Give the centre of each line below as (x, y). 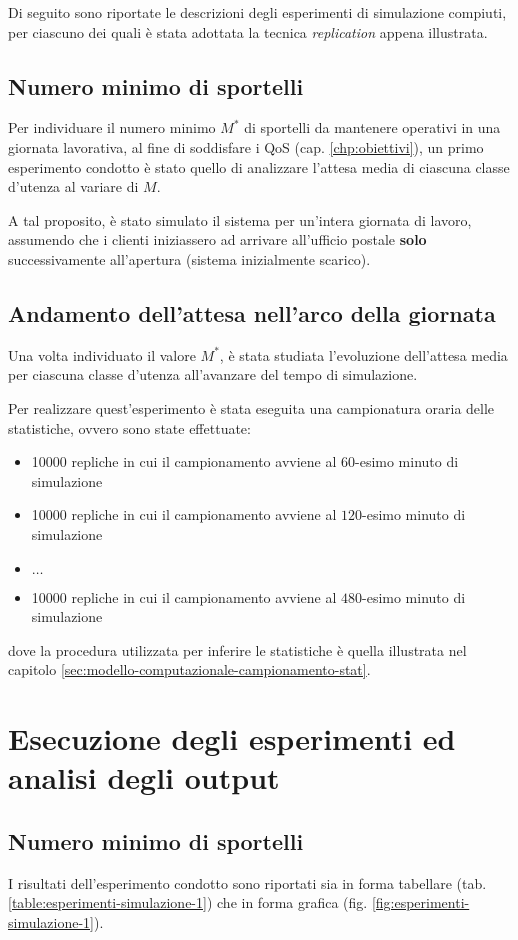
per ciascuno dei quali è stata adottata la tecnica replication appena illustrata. (248, 31)
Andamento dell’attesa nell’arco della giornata (252, 312)
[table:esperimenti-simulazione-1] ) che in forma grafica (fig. (188, 902)
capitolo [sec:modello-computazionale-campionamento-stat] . (189, 669)
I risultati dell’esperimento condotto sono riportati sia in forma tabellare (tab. (247, 882)
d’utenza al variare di (73, 186)
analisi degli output (144, 777)
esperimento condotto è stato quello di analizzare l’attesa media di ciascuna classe (259, 166)
